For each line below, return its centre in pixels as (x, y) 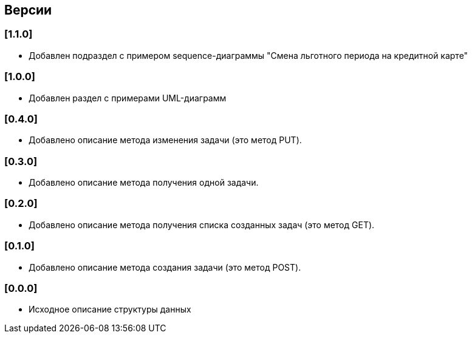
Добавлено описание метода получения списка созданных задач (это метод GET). (202, 225)
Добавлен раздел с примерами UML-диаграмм (128, 98)
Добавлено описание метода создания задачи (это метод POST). (165, 267)
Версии (28, 10)
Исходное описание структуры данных (110, 309)
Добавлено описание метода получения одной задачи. (144, 183)
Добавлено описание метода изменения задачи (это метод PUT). (165, 140)
